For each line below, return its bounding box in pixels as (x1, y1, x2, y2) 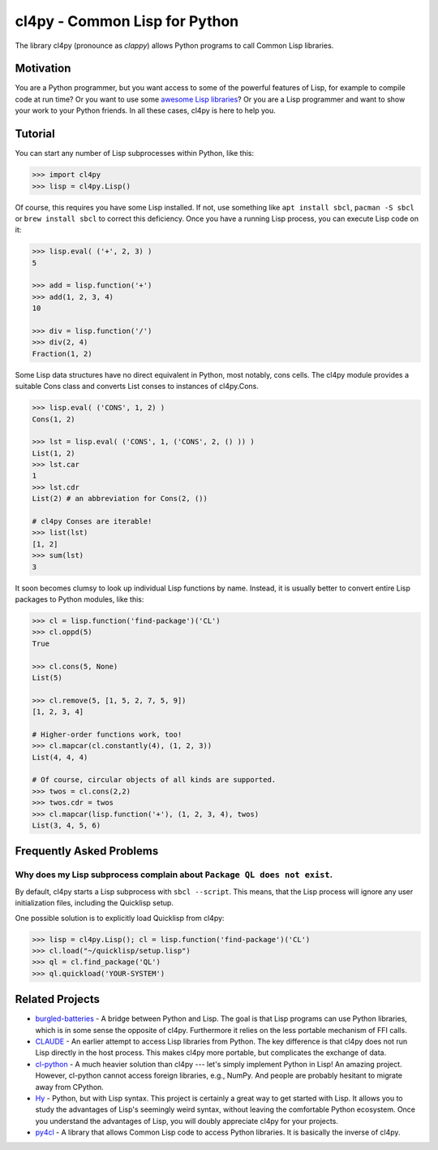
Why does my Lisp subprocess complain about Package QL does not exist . (15, 869, 333, 880)
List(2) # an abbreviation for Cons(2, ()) (32, 494, 208, 504)
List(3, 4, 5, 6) (32, 821, 101, 830)
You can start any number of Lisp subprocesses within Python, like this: (15, 149, 255, 158)
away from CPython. (35, 1082, 105, 1092)
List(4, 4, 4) (32, 752, 88, 762)
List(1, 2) (32, 448, 75, 458)
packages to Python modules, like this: (15, 594, 144, 604)
